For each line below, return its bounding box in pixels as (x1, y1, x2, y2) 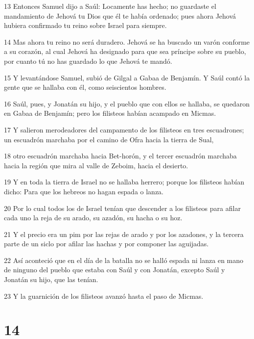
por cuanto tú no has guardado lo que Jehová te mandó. (4, 55, 172, 66)
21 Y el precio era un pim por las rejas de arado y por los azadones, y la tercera (4, 229, 244, 239)
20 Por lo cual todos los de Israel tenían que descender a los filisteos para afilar (4, 203, 241, 213)
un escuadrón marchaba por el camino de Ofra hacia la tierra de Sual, (4, 134, 214, 144)
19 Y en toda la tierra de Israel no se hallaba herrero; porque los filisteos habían (4, 177, 245, 187)
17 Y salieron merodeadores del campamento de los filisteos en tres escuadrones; (4, 124, 244, 134)
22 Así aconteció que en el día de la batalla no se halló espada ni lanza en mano (4, 255, 244, 265)
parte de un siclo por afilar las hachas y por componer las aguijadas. (4, 238, 209, 249)
